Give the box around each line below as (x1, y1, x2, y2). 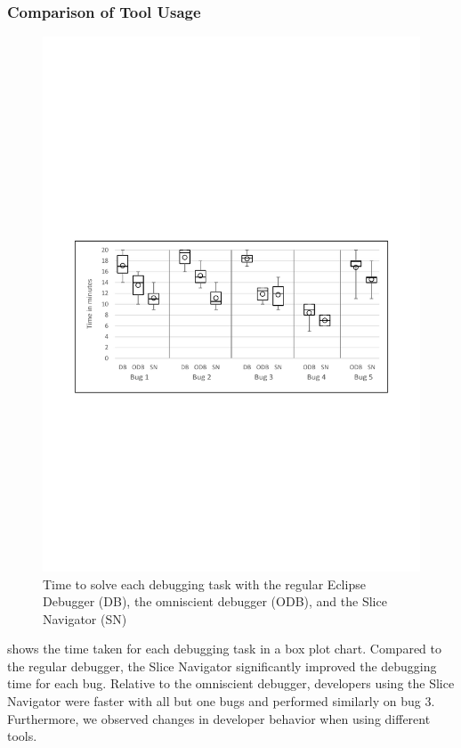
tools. (7, 727, 37, 745)
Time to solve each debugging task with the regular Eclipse (43, 574, 366, 593)
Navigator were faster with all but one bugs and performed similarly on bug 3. (7, 692, 435, 711)
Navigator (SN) (43, 609, 127, 628)
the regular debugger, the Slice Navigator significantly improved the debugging (7, 656, 437, 675)
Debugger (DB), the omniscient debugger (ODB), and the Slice (43, 592, 387, 611)
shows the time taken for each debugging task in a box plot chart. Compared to (7, 639, 441, 658)
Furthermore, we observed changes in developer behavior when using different (7, 709, 431, 727)
